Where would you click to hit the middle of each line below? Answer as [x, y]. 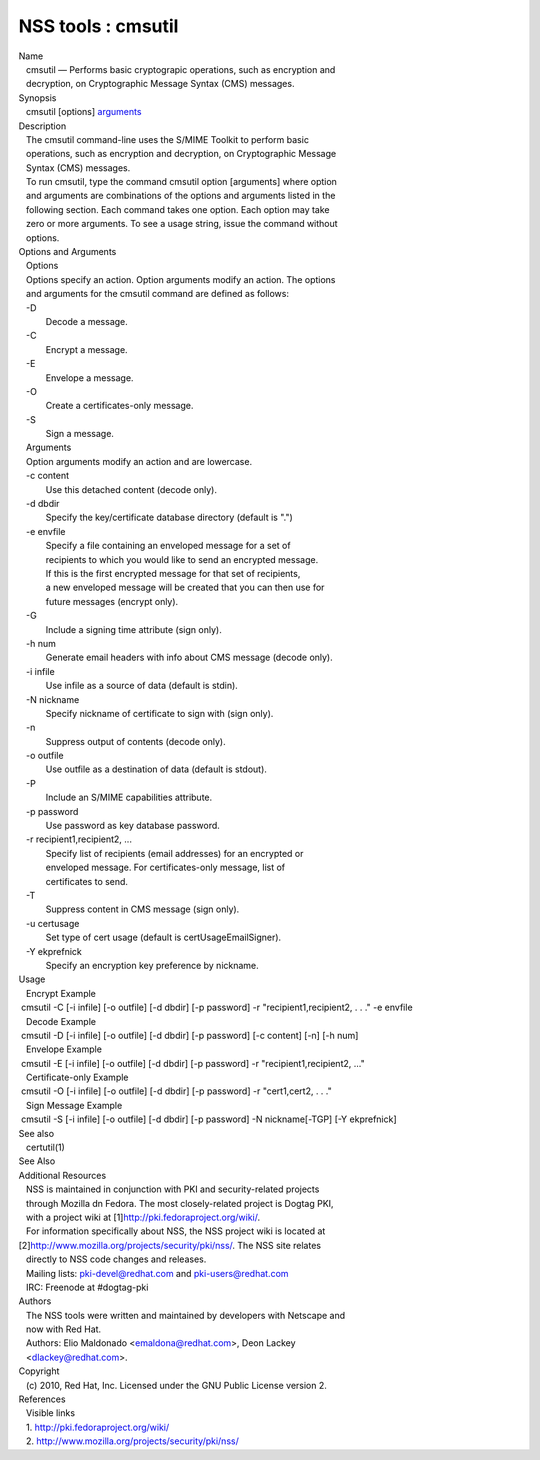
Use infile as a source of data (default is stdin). [142, 686]
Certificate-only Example [77, 1077]
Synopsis [37, 97]
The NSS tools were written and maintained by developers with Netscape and [185, 1315]
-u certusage [52, 923]
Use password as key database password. [132, 826]
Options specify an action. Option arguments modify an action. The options [180, 279]
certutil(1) [45, 1147]
